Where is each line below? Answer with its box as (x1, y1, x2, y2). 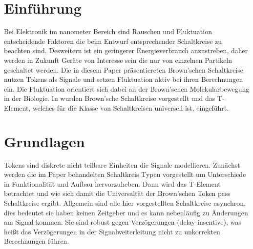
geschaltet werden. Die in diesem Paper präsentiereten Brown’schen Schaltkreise (4, 64, 243, 75)
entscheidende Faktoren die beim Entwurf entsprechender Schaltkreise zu (4, 36, 222, 46)
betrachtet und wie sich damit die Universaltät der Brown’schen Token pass (4, 188, 231, 198)
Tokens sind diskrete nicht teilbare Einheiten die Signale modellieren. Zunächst (4, 159, 240, 170)
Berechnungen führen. (4, 236, 69, 246)
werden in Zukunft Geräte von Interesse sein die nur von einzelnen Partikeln (4, 55, 232, 65)
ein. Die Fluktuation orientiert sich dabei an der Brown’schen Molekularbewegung (4, 83, 250, 94)
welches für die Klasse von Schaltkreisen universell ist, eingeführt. (32, 102, 229, 113)
